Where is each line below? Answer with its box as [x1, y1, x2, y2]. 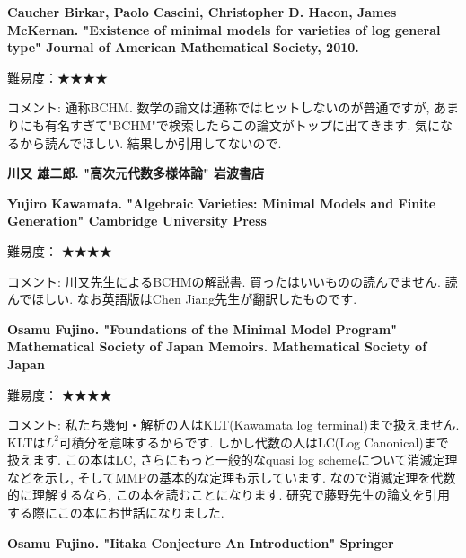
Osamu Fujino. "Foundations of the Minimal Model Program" [7, 319, 397, 338]
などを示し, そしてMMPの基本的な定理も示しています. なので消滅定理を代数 [7, 467, 456, 486]
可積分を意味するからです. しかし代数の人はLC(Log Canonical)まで [58, 432, 449, 451]
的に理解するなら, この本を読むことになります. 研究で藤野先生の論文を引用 [7, 485, 451, 504]
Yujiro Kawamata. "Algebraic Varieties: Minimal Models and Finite [7, 193, 436, 212]
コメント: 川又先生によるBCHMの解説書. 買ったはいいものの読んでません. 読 [7, 271, 458, 290]
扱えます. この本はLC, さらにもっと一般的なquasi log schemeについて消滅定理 [7, 450, 458, 469]
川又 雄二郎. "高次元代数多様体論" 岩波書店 [7, 164, 265, 182]
